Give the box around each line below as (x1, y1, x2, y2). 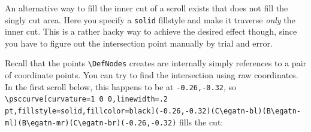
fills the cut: (179, 115, 224, 128)
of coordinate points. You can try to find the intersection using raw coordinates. (5, 69, 298, 81)
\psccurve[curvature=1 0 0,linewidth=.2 (5, 95, 168, 104)
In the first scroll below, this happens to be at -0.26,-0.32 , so (5, 80, 237, 93)
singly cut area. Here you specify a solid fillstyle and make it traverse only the (5, 13, 295, 26)
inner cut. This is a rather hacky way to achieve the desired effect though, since (5, 25, 297, 38)
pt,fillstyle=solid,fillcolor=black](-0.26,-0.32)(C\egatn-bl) (5, 107, 262, 115)
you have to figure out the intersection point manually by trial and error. (5, 36, 273, 49)
